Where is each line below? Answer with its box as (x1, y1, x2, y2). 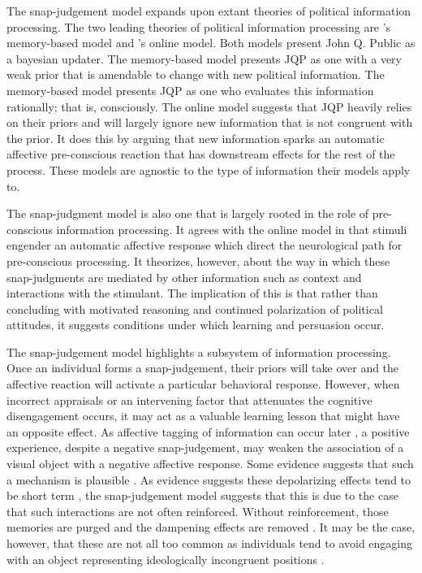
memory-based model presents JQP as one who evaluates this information (6, 81, 374, 98)
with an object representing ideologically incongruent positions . (6, 550, 325, 567)
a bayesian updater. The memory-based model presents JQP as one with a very (6, 50, 403, 67)
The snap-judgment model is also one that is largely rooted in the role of (6, 205, 369, 222)
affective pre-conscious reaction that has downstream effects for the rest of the (6, 145, 395, 163)
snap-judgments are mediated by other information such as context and (6, 268, 362, 285)
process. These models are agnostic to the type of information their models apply (6, 161, 411, 178)
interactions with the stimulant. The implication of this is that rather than (6, 284, 378, 302)
